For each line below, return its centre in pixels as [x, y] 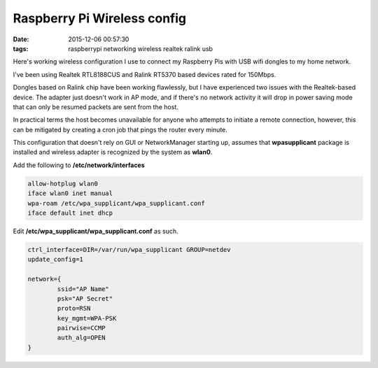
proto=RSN [74, 309]
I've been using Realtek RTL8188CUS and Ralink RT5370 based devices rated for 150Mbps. [145, 74]
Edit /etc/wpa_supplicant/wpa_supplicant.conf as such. [96, 231]
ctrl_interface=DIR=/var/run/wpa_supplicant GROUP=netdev [129, 249]
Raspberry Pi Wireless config [100, 18]
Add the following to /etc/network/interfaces [79, 165]
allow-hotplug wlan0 [63, 183]
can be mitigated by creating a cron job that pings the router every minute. [120, 129]
